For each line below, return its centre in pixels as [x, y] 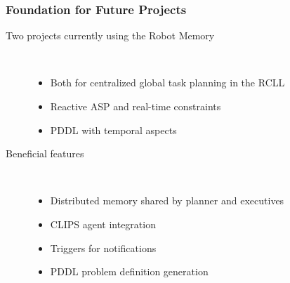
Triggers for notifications [103, 248]
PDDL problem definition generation [129, 271]
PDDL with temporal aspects [113, 130]
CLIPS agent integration [103, 224]
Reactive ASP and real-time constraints [136, 106]
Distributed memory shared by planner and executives [167, 200]
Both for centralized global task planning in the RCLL [167, 83]
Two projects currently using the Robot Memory [110, 35]
